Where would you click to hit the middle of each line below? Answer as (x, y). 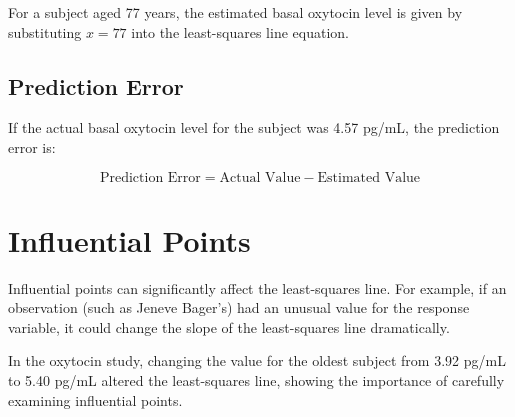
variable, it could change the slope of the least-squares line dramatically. (229, 326)
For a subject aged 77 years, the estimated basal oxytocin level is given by (235, 12)
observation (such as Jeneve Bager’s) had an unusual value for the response (239, 307)
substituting (45, 31)
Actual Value (260, 177)
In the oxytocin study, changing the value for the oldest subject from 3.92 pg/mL (257, 360)
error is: (32, 146)
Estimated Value (369, 177)
